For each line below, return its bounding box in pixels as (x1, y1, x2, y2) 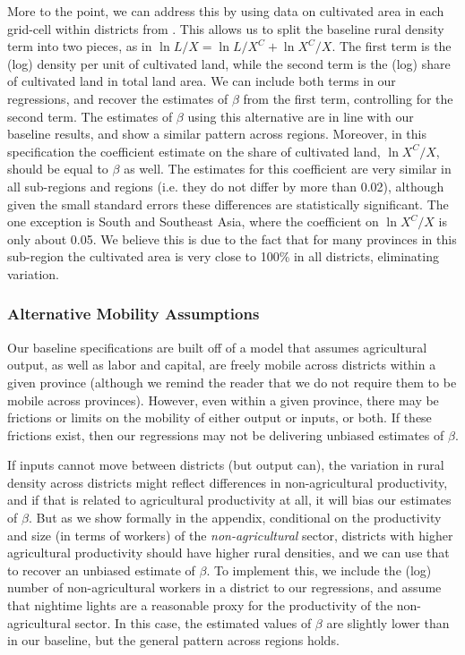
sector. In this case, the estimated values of (74, 613, 312, 632)
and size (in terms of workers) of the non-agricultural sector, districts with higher (7, 525, 453, 544)
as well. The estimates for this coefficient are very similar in (124, 159, 452, 178)
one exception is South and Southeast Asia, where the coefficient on (7, 212, 379, 231)
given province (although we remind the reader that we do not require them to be (7, 372, 457, 391)
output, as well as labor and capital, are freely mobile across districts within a (7, 355, 436, 374)
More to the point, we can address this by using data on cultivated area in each (7, 2, 444, 20)
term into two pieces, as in (7, 37, 152, 55)
